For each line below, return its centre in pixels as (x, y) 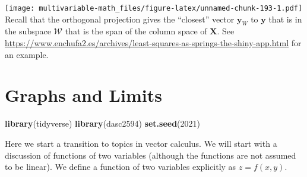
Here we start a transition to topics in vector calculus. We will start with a (141, 143)
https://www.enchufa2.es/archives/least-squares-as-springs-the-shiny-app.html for (153, 43)
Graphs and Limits (83, 95)
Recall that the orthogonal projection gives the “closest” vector (120, 19)
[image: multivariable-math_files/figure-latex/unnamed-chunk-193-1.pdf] (154, 8)
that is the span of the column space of (136, 31)
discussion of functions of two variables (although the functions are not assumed (151, 155)
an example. (27, 54)
